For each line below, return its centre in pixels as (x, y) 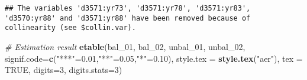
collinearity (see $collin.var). (70, 28)
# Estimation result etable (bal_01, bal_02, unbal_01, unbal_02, (125, 46)
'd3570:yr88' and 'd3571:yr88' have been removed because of (128, 18)
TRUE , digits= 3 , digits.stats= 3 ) (64, 70)
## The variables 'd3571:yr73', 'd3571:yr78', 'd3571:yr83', (128, 8)
